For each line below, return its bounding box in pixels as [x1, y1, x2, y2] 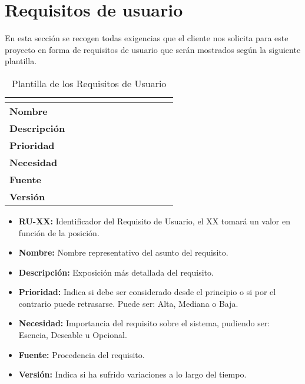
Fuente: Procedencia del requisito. [18, 348, 145, 360]
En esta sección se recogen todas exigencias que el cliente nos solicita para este [5, 32, 289, 44]
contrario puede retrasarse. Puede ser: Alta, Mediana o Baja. [18, 297, 238, 309]
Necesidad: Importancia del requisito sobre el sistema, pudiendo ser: [18, 317, 270, 329]
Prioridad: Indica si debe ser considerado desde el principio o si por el [18, 286, 276, 298]
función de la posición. [18, 226, 100, 239]
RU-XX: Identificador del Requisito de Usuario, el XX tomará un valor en [18, 214, 290, 227]
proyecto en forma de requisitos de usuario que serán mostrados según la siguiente [5, 43, 301, 55]
